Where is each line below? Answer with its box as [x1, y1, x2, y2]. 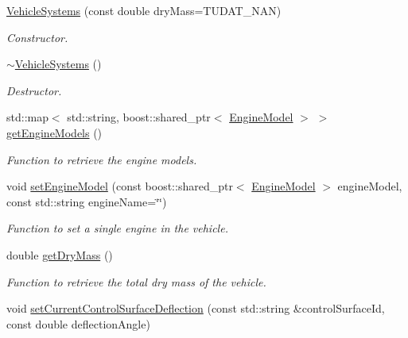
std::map [6, 109, 49, 125]
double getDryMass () [6, 246, 113, 263]
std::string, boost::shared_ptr [67, 109, 211, 125]
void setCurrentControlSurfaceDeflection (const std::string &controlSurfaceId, [6, 300, 385, 317]
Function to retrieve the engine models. [6, 151, 197, 167]
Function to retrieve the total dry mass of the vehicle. [6, 273, 266, 290]
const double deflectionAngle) [6, 315, 150, 332]
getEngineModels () [6, 124, 103, 140]
